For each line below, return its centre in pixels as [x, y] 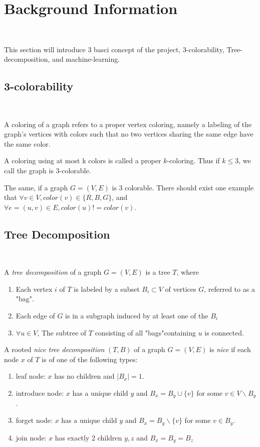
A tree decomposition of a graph [53, 272]
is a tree [158, 272]
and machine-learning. [86, 59]
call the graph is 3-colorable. [48, 171]
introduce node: [40, 393]
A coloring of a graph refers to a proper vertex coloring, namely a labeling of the [128, 124]
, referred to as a [229, 289]
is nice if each [230, 349]
